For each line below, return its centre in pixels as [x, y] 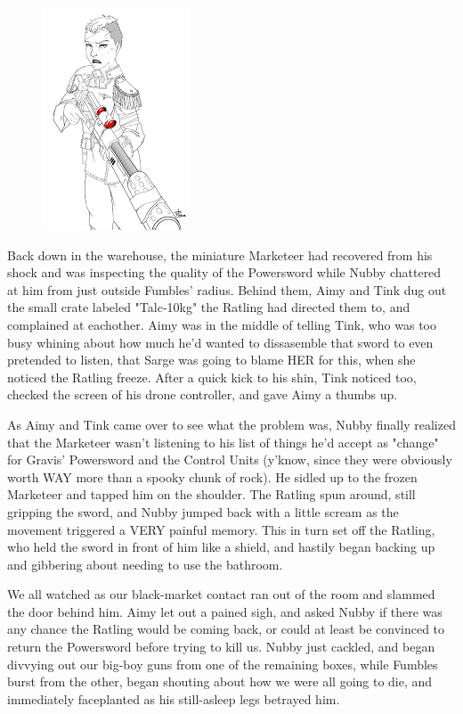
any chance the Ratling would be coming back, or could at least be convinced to [226, 629]
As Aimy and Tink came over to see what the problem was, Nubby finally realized [231, 424]
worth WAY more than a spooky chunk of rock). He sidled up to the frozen [212, 476]
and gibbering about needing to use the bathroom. [145, 564]
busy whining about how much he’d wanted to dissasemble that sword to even [220, 342]
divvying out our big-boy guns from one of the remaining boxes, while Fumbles [223, 664]
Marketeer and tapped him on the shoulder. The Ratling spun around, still [211, 494]
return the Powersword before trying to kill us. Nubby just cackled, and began [221, 647]
